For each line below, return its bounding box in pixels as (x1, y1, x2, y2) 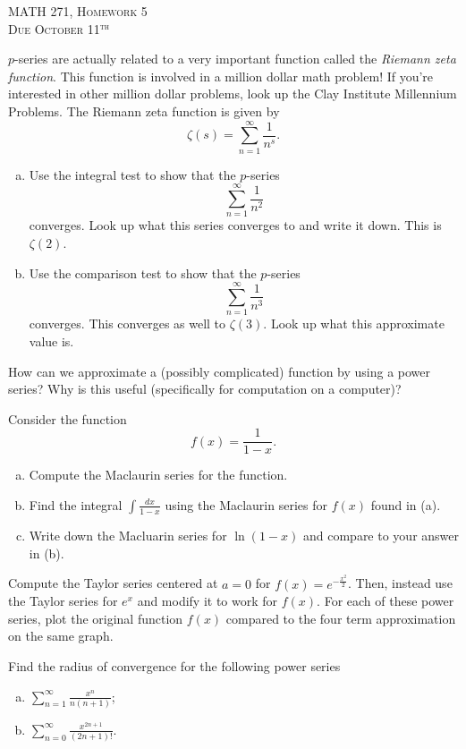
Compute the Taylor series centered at (8, 574, 218, 592)
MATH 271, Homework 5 (8, 2, 148, 20)
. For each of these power (317, 592, 454, 610)
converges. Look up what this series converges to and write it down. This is (29, 216, 442, 234)
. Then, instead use (348, 574, 453, 592)
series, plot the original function (8, 609, 183, 627)
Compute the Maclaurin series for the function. (29, 465, 288, 484)
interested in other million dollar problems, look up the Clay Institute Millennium (8, 84, 457, 103)
